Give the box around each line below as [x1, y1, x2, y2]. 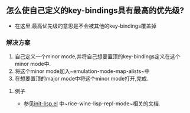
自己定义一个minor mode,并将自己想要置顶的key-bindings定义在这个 [14, 53, 181, 60]
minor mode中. [14, 61, 51, 68]
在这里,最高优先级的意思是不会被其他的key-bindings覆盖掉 [14, 22, 157, 29]
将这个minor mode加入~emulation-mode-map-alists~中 [14, 68, 150, 75]
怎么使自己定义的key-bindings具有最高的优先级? [6, 5, 185, 16]
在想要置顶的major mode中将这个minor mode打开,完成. [14, 75, 149, 82]
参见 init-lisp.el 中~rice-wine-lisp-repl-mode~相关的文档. [23, 100, 160, 107]
